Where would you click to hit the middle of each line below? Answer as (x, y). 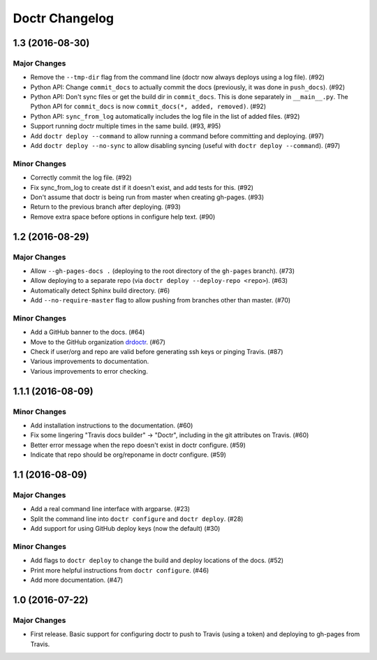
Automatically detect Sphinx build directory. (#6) (100, 291)
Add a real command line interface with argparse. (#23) (110, 509)
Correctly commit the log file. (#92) (81, 177)
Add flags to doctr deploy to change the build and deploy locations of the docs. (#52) (157, 560)
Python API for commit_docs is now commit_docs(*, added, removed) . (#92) (148, 107)
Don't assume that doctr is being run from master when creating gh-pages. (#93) (147, 197)
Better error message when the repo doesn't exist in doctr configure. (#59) (138, 445)
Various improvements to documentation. (90, 361)
